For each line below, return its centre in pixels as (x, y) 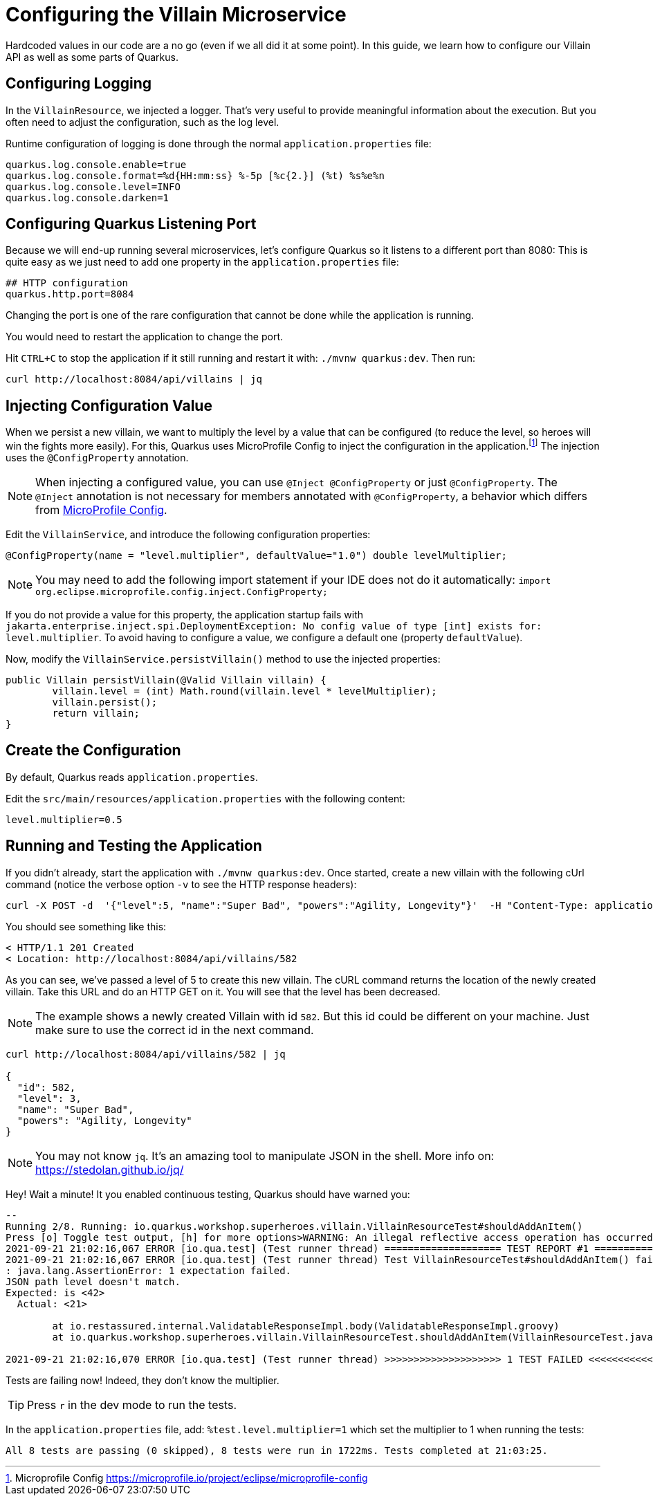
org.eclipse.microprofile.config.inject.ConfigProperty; (182, 591)
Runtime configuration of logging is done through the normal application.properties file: (219, 143)
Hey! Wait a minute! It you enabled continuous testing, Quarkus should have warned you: (208, 1194)
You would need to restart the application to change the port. (145, 337)
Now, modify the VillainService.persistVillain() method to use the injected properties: (223, 659)
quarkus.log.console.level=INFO (93, 186)
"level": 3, (49, 1098)
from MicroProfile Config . (101, 509)
